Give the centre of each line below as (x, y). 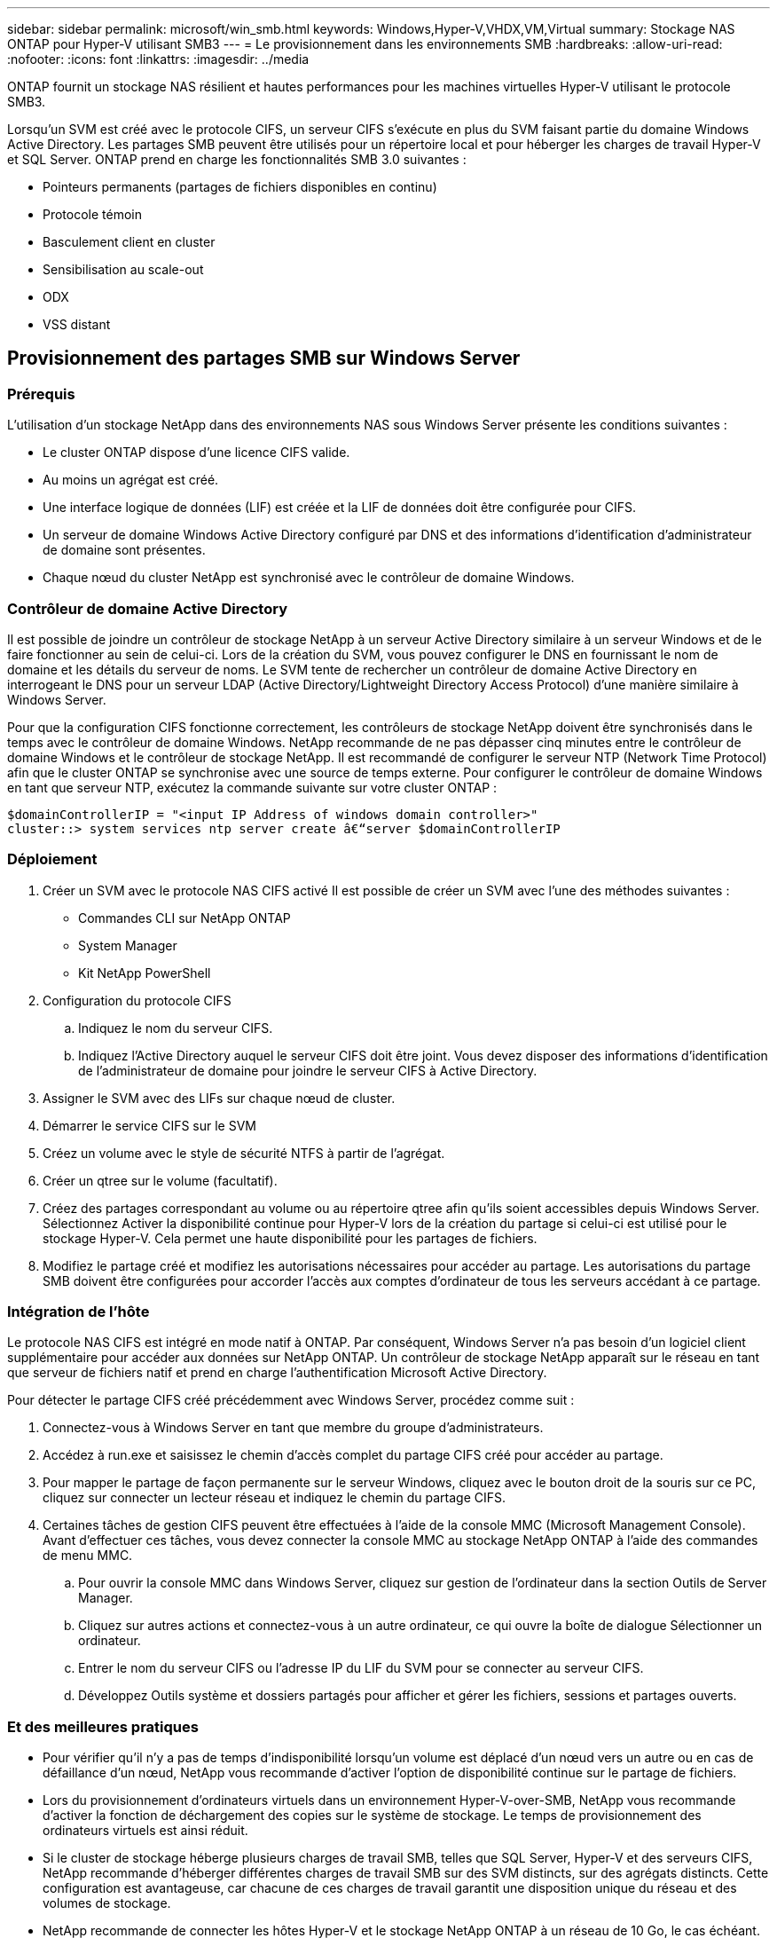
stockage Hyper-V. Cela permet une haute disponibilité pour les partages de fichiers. (290, 1238)
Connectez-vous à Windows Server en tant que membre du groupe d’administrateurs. (293, 1428)
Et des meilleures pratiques (103, 1726)
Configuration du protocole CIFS (137, 1000)
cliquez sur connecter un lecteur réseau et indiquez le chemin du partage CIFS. (275, 1498)
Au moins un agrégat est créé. (131, 480)
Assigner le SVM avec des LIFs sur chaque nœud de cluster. (219, 1098)
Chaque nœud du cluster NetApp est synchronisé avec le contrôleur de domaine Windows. (309, 578)
